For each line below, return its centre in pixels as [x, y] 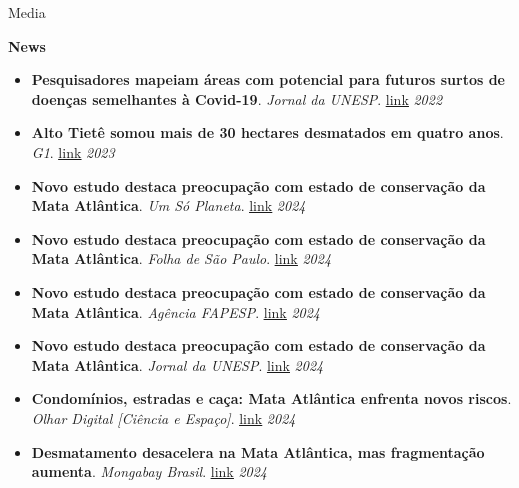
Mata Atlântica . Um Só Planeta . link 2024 [168, 205]
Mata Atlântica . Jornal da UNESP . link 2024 [177, 364]
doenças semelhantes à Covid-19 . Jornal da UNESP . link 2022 [237, 98]
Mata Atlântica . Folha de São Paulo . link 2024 [181, 258]
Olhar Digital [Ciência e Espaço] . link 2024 [163, 417]
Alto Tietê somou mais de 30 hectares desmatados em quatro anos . [267, 132]
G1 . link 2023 [73, 151]
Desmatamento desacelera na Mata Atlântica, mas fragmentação [258, 451]
